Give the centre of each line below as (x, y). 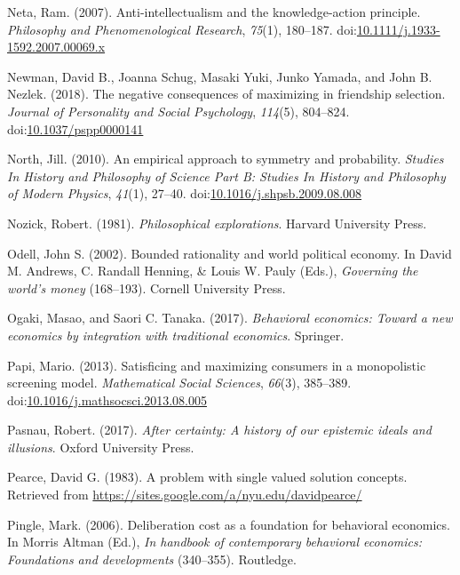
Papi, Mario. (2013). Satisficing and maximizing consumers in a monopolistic (217, 365)
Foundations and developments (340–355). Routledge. (152, 559)
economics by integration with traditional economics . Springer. (176, 335)
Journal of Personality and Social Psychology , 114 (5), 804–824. (178, 111)
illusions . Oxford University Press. (101, 447)
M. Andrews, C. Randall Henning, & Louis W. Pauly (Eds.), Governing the (213, 271)
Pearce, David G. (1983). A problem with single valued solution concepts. (207, 477)
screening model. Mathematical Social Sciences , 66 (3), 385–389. (179, 383)
